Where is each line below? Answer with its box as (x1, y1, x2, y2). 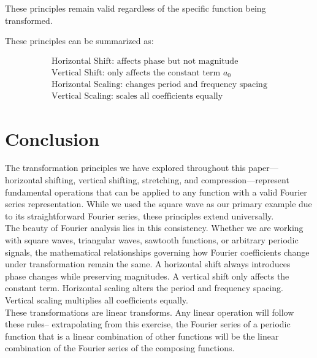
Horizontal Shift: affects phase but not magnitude (52, 56, 239, 66)
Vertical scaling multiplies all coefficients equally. (5, 294, 188, 307)
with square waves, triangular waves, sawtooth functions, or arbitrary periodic (5, 234, 299, 246)
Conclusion (5, 126, 100, 151)
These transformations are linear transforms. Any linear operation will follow (5, 305, 294, 318)
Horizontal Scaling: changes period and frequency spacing (52, 80, 267, 89)
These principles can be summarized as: (5, 34, 154, 47)
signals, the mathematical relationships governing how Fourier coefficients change (5, 245, 310, 258)
